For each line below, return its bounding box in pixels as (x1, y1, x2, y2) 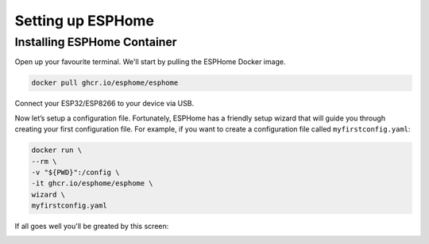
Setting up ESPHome (14, 12, 155, 29)
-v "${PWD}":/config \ (31, 167, 120, 177)
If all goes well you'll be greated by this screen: (14, 222, 169, 231)
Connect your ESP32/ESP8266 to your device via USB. (14, 99, 195, 109)
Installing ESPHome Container (14, 35, 177, 49)
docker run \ (31, 146, 83, 154)
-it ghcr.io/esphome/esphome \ (31, 179, 154, 188)
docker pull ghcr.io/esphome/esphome (31, 78, 179, 87)
